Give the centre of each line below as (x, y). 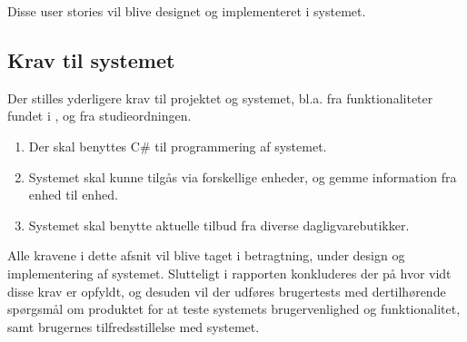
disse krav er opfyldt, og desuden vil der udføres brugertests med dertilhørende (227, 291)
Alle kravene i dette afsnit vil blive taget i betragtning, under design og (206, 255)
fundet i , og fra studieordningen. (99, 116)
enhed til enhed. (73, 195)
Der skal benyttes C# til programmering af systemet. (178, 146)
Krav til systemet (91, 59)
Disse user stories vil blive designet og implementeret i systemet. (187, 11)
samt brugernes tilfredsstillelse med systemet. (134, 326)
